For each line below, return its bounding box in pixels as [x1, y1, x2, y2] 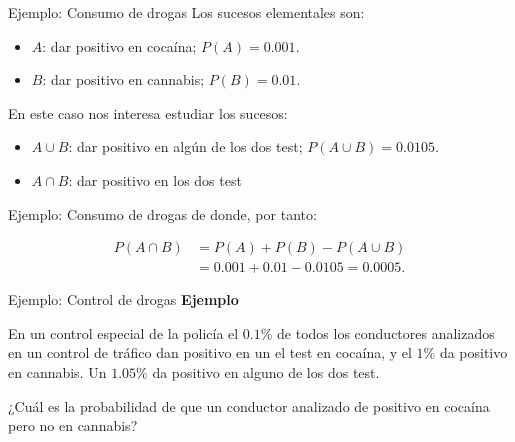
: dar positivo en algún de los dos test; [68, 136, 303, 157]
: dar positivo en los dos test [68, 169, 242, 190]
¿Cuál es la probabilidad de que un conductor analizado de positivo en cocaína [8, 395, 490, 416]
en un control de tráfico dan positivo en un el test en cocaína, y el [8, 342, 412, 363]
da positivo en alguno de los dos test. [152, 362, 380, 382]
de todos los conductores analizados [277, 322, 495, 343]
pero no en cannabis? [8, 415, 138, 436]
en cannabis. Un [8, 362, 107, 382]
